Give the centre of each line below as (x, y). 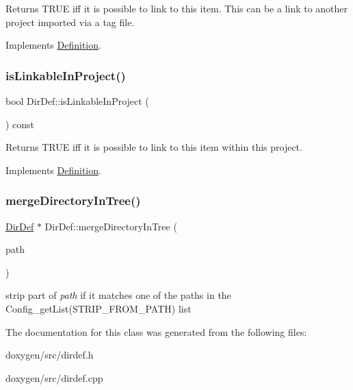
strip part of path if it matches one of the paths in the (118, 295)
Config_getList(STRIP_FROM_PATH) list (99, 308)
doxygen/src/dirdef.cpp (54, 377)
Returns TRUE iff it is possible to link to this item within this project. (154, 147)
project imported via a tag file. (70, 22)
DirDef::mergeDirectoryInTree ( (111, 226)
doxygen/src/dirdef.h (50, 355)
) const (20, 124)
